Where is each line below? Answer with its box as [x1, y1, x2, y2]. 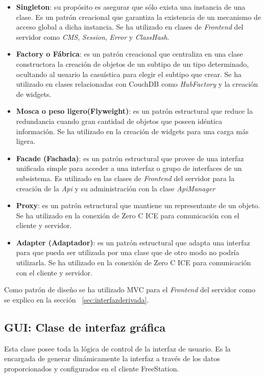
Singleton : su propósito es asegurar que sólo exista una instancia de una [16, 2, 246, 12]
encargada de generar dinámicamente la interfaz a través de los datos [4, 353, 220, 364]
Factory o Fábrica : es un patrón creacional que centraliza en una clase [16, 48, 243, 59]
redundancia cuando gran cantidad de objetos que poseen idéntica [16, 115, 222, 126]
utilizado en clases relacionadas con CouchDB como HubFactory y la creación [16, 79, 258, 89]
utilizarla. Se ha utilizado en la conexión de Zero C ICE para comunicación [16, 257, 251, 268]
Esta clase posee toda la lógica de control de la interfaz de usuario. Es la [4, 343, 231, 354]
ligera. [16, 136, 36, 146]
